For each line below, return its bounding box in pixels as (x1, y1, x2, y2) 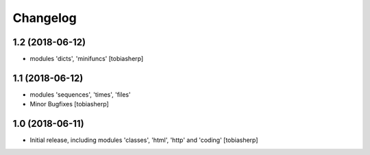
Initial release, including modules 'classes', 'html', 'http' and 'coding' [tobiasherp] (29, 136, 258, 144)
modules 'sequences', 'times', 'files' (29, 90, 131, 99)
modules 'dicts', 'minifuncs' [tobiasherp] (29, 55, 144, 63)
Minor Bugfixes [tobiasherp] (29, 100, 109, 108)
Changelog (12, 10, 77, 25)
